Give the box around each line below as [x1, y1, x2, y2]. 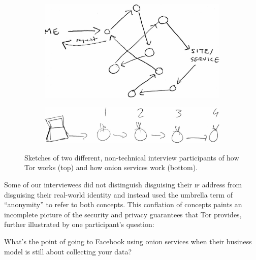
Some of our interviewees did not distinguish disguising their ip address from [4, 179, 242, 190]
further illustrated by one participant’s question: [4, 219, 154, 230]
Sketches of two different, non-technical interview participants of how [24, 152, 239, 162]
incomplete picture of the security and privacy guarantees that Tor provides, [4, 209, 242, 219]
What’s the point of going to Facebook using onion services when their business [4, 236, 252, 246]
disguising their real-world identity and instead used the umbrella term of [4, 189, 233, 200]
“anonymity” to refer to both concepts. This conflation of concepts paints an [4, 199, 242, 210]
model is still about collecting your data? [4, 246, 132, 256]
